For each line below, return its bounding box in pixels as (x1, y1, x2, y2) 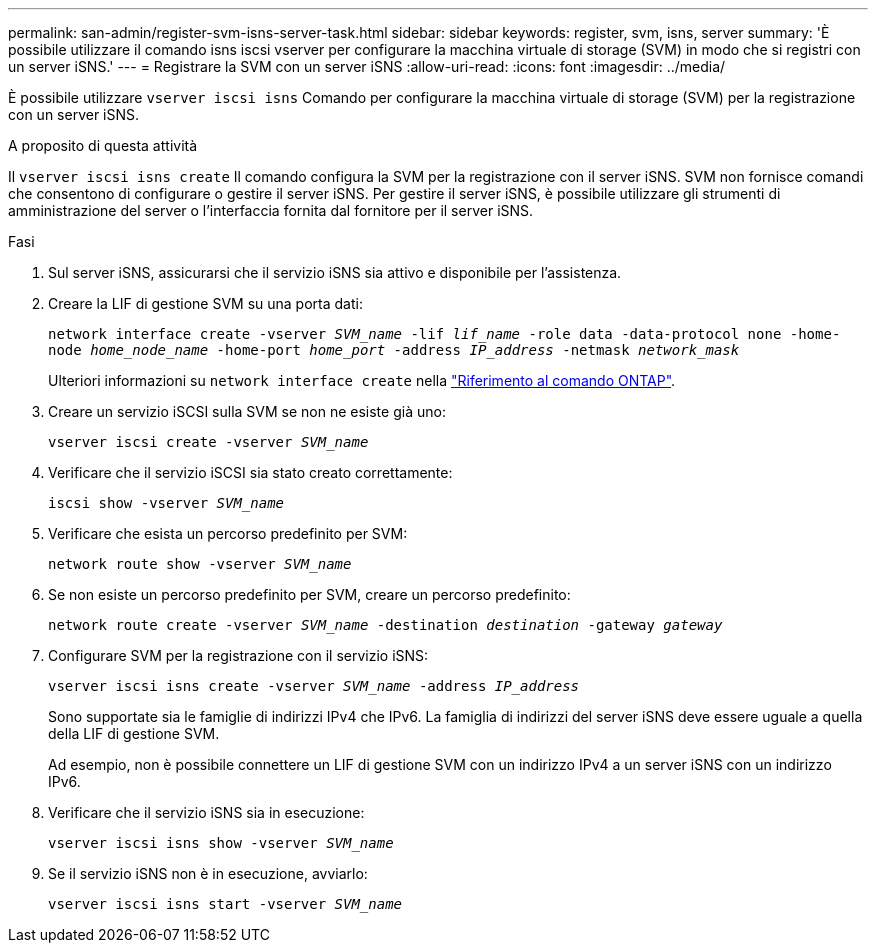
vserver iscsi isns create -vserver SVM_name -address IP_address (48, 678, 580, 694)
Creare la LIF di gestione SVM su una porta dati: (48, 295, 363, 312)
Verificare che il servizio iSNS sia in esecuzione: (48, 804, 365, 821)
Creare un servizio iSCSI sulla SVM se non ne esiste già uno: (48, 403, 446, 420)
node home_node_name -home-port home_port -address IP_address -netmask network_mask (48, 342, 740, 358)
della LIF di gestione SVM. (48, 725, 220, 742)
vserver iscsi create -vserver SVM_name (48, 434, 369, 450)
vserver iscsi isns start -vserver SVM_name (48, 896, 403, 912)
